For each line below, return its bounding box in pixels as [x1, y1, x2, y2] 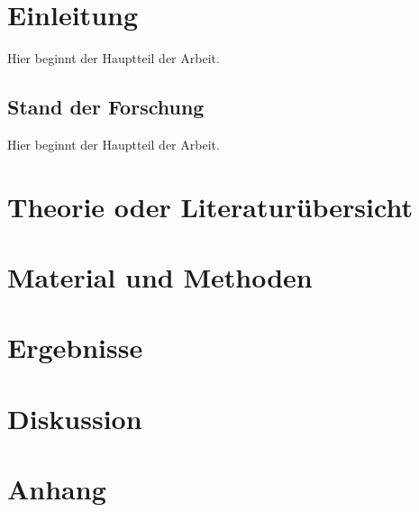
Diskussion [7, 399, 142, 436]
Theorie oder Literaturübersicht [7, 187, 413, 224]
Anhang [7, 471, 106, 507]
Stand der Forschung [7, 93, 205, 121]
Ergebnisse [7, 329, 143, 366]
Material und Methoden [7, 259, 313, 296]
